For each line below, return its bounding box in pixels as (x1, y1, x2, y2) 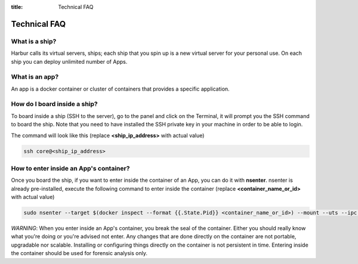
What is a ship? (11, 37, 57, 45)
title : (11, 4, 23, 10)
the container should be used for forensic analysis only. (11, 250, 147, 257)
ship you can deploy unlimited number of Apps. (11, 58, 128, 65)
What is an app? (11, 73, 59, 81)
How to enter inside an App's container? (11, 164, 130, 172)
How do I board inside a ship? (11, 100, 98, 108)
